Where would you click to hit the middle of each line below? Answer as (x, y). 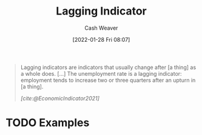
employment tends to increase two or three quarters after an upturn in (108, 80)
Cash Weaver (101, 28)
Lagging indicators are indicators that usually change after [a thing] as (108, 67)
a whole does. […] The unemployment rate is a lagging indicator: (101, 73)
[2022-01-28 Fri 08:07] (101, 39)
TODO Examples (48, 123)
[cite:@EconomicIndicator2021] (60, 98)
